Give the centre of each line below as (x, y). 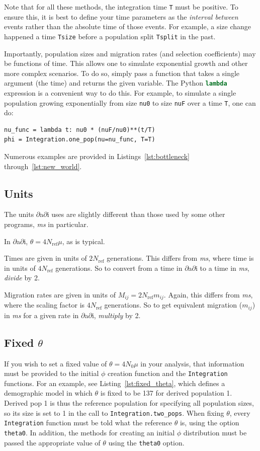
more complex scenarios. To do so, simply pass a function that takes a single (122, 73)
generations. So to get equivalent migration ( (173, 305)
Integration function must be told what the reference (88, 423)
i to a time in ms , (223, 268)
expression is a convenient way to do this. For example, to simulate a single (120, 92)
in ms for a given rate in (41, 315)
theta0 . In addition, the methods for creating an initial (90, 432)
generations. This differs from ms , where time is (180, 258)
